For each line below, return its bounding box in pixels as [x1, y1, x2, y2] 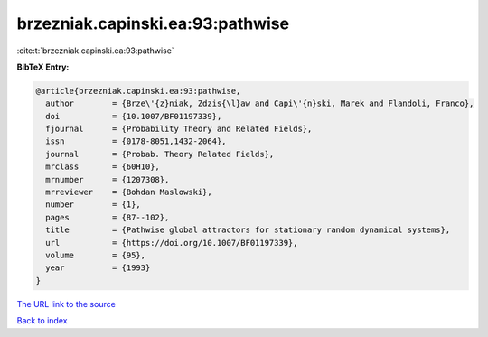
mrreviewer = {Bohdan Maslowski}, [45, 187, 212, 198]
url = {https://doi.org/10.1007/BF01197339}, [45, 238, 298, 248]
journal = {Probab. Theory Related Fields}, [45, 149, 275, 159]
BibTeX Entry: [16, 61, 70, 72]
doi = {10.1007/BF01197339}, [45, 111, 222, 121]
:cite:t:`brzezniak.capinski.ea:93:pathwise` [16, 45, 175, 56]
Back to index [16, 315, 68, 326]
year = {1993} [45, 263, 151, 273]
